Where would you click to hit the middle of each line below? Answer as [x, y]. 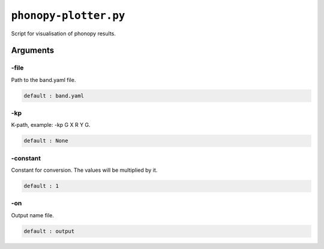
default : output [49, 231]
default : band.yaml [54, 95]
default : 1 [41, 186]
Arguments [33, 51]
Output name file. [32, 215]
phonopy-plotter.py [68, 16]
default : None [46, 141]
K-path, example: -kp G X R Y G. [51, 125]
